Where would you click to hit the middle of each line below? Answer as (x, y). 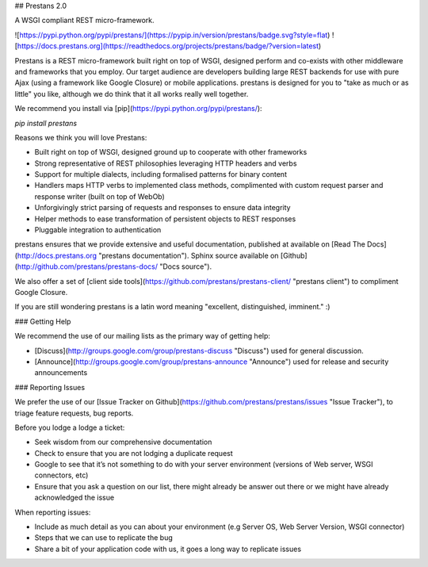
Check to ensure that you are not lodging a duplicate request (134, 453)
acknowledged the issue (75, 498)
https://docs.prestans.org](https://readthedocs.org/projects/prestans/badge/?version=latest (168, 46)
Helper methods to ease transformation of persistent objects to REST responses (165, 219)
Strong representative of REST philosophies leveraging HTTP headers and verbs (166, 163)
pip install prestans (46, 123)
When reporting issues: (53, 512)
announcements (61, 373)
